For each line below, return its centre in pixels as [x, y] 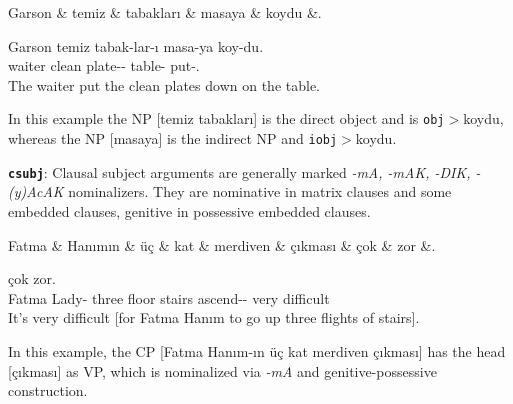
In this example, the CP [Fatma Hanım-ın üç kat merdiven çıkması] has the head [257, 350]
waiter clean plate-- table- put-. [104, 65]
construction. [48, 390]
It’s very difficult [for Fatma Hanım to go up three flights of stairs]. [214, 317]
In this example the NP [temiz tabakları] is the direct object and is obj [226, 118]
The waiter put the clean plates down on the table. [164, 84]
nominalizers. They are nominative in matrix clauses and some [260, 191]
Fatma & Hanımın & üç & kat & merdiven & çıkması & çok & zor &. [222, 244]
